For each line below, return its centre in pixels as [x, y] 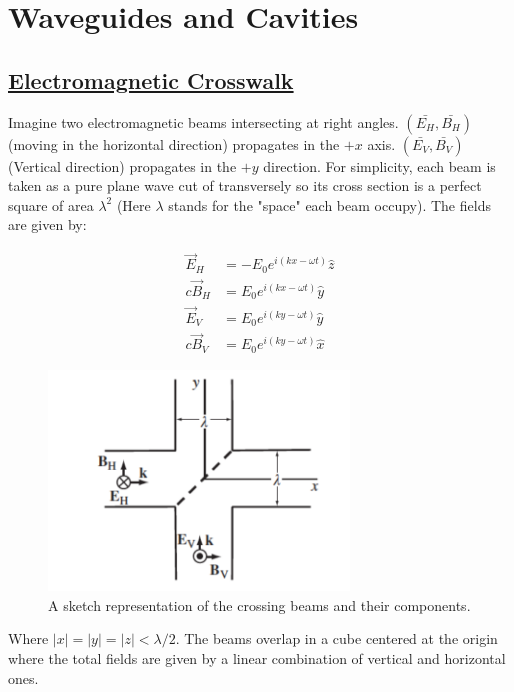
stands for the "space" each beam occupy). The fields [329, 204]
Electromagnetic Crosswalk [151, 79]
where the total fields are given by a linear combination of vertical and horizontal [257, 658]
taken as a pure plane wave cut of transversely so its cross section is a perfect [245, 185]
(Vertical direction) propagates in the [122, 165]
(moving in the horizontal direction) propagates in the [174, 143]
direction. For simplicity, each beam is [379, 165]
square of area [51, 204]
